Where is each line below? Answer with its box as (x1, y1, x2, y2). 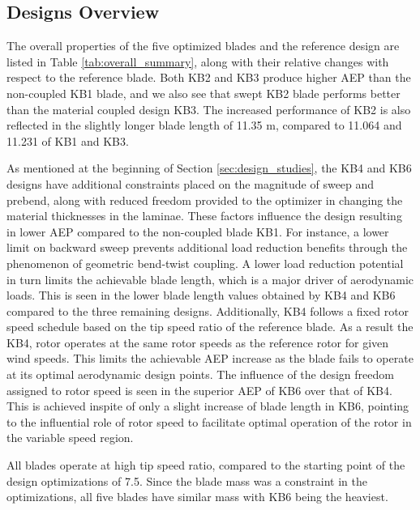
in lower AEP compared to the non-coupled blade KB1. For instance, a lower (6, 223, 389, 240)
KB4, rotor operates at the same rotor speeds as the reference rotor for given (6, 334, 389, 351)
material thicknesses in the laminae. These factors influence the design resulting (6, 207, 402, 224)
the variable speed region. (6, 429, 134, 446)
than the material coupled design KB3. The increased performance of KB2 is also (6, 100, 411, 117)
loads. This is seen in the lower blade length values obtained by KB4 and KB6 (6, 287, 396, 304)
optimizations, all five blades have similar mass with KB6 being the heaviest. (6, 488, 388, 505)
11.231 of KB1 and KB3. (6, 132, 129, 149)
